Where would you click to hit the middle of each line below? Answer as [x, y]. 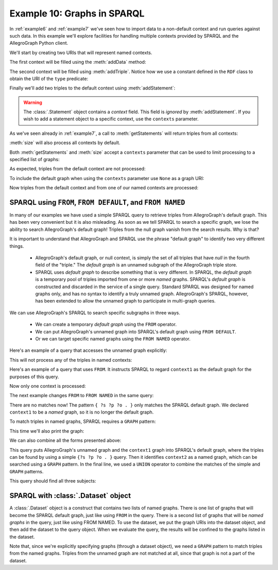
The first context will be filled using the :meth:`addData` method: [78, 62]
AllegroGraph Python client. [39, 43]
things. [17, 246]
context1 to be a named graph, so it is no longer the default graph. [82, 412]
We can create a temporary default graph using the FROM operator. [106, 325]
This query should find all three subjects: [53, 481]
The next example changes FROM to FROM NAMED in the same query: [82, 396]
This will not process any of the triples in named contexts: [71, 360]
